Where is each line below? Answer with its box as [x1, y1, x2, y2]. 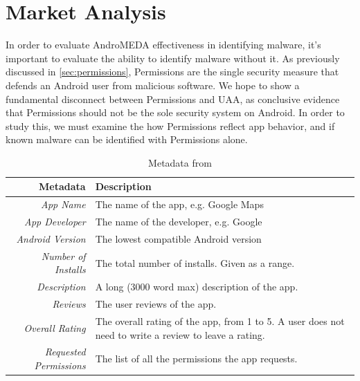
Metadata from [148, 155, 212, 169]
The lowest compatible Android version [95, 232, 262, 245]
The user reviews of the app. [95, 297, 217, 311]
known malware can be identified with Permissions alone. [6, 132, 248, 147]
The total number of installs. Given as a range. [95, 255, 295, 270]
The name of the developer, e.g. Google [95, 214, 262, 229]
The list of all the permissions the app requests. [95, 351, 298, 366]
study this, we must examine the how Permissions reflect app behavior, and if [6, 118, 335, 133]
